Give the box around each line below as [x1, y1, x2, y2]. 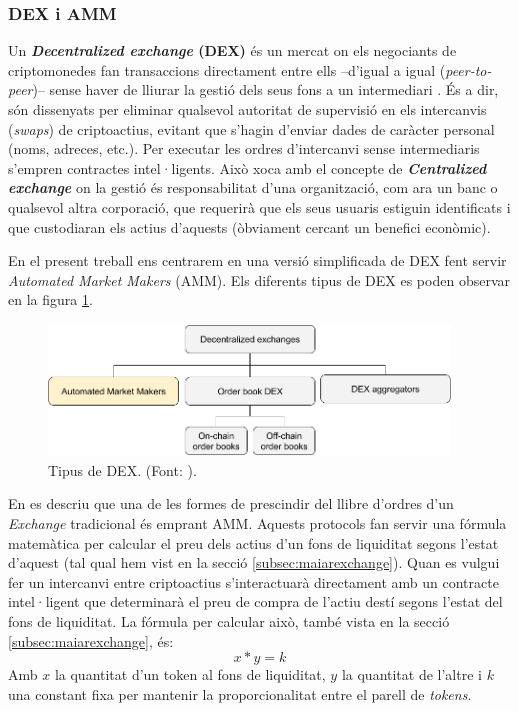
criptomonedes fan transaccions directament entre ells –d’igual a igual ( [8, 59, 446, 80]
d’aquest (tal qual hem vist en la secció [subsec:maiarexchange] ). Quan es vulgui [8, 552, 500, 573]
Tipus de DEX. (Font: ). [48, 459, 197, 480]
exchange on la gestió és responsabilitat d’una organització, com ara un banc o [8, 177, 498, 198]
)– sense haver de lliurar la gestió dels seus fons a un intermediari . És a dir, [32, 79, 499, 100]
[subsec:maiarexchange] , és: [8, 630, 174, 651]
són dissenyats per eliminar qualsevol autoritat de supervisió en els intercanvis [8, 99, 487, 119]
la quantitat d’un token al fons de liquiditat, [54, 664, 326, 685]
